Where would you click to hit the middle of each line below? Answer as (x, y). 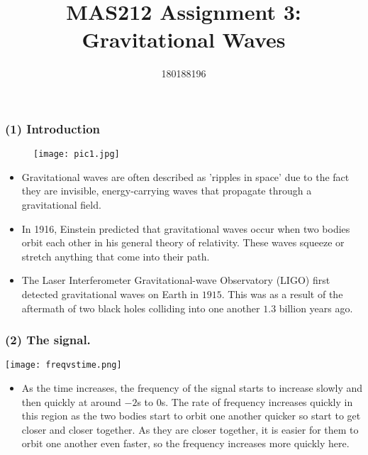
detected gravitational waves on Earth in (110, 294)
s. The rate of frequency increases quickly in (257, 401)
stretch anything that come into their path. (116, 256)
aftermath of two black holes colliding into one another (141, 308)
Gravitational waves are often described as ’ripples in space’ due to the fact (185, 176)
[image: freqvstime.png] (63, 365)
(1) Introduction (53, 128)
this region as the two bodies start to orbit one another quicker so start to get (191, 416)
